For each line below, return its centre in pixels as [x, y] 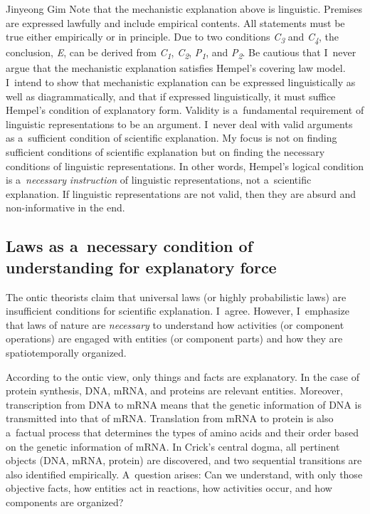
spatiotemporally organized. [66, 352]
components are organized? [65, 502]
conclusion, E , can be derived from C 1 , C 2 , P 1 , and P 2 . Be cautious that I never [181, 53]
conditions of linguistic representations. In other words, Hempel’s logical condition [185, 166]
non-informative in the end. [65, 208]
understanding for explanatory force [141, 267]
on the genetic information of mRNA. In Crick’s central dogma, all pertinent [173, 446]
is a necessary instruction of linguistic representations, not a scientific [159, 180]
